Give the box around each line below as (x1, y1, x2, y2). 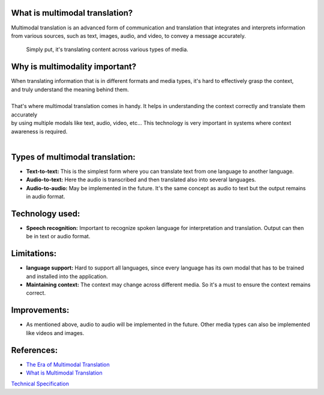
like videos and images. (26, 329, 85, 336)
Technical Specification (11, 380, 69, 387)
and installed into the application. (26, 273, 108, 280)
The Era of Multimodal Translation (26, 361, 110, 368)
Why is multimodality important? (11, 62, 137, 72)
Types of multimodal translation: (11, 152, 136, 162)
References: (11, 345, 58, 355)
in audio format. (26, 193, 65, 201)
